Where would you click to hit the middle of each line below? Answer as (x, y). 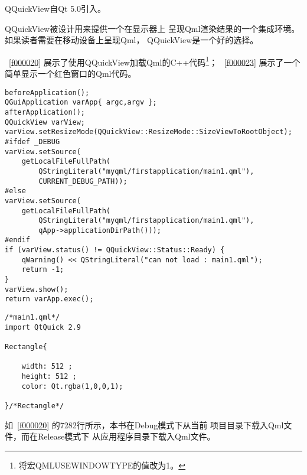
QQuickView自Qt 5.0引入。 (55, 8)
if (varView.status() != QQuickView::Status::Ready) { (115, 250)
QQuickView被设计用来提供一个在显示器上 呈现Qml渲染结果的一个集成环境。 (152, 28)
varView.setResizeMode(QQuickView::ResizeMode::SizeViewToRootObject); (148, 132)
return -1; (43, 270)
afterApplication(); (45, 112)
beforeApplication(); (47, 92)
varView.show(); (37, 289)
